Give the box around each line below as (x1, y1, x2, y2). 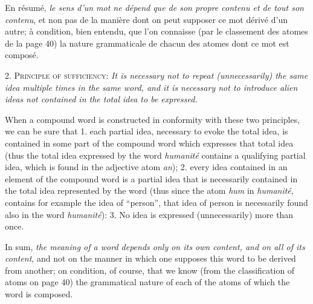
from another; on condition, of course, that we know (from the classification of (5, 263, 295, 276)
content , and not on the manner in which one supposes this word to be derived (5, 252, 296, 265)
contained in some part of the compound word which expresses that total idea (5, 136, 294, 149)
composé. (5, 48, 39, 61)
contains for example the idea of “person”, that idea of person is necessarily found (5, 196, 308, 208)
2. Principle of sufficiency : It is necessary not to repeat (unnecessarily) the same (5, 68, 308, 81)
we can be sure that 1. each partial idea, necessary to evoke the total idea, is (5, 125, 288, 137)
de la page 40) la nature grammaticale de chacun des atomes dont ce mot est (5, 36, 289, 49)
